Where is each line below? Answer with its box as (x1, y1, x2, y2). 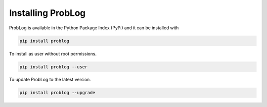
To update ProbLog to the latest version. (9, 77, 91, 83)
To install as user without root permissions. (9, 51, 97, 56)
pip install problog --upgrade (19, 90, 96, 96)
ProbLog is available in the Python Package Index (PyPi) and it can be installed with (9, 25, 179, 31)
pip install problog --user (19, 64, 88, 69)
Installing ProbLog (9, 7, 86, 18)
